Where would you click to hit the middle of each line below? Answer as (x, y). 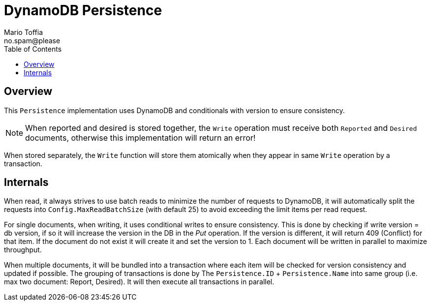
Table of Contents (33, 49)
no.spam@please (32, 40)
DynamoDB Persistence (83, 10)
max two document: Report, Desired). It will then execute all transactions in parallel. (139, 282)
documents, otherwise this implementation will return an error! (140, 137)
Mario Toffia (24, 32)
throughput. (23, 250)
